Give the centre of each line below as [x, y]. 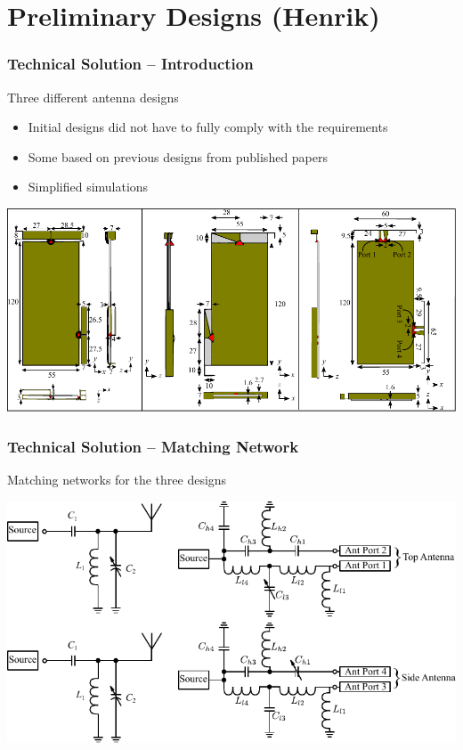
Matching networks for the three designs [117, 480]
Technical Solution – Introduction [130, 64]
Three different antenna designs [93, 97]
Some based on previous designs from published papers [178, 156]
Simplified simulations [88, 187]
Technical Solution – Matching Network [153, 446]
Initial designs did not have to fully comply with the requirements [208, 127]
